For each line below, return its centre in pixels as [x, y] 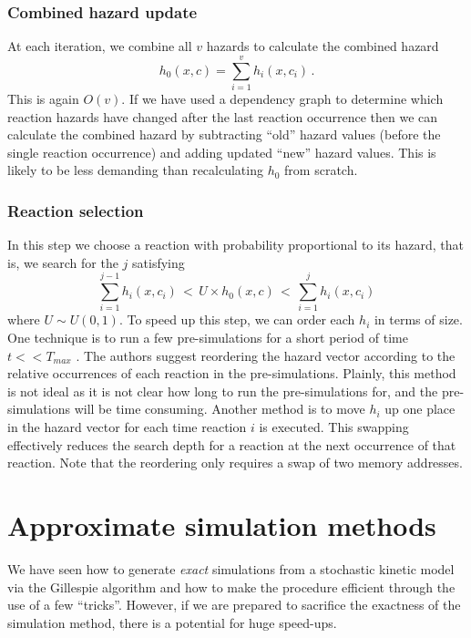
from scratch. [321, 170]
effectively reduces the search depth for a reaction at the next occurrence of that [232, 444]
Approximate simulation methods [222, 525]
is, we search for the [63, 262]
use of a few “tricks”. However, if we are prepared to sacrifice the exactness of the [234, 605]
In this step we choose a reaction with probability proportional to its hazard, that [236, 245]
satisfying [159, 262]
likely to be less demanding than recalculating [135, 170]
